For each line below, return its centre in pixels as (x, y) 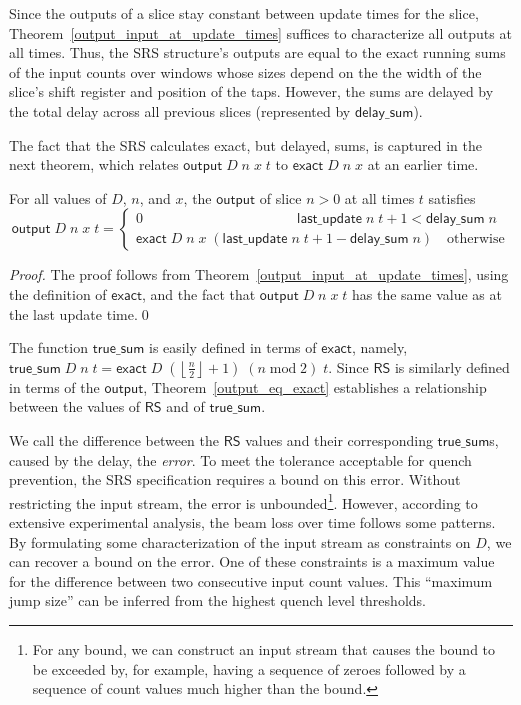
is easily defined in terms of (233, 347)
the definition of (58, 293)
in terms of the (54, 386)
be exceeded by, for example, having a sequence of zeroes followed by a (249, 668)
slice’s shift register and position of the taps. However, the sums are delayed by (251, 91)
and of (185, 406)
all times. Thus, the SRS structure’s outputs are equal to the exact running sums (257, 52)
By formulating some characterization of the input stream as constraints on (240, 541)
